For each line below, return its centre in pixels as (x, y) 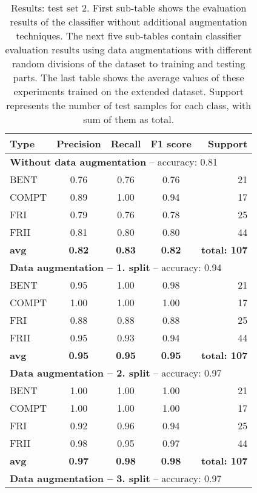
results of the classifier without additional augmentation (128, 22)
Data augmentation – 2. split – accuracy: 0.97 (116, 373)
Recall (126, 143)
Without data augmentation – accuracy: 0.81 (114, 162)
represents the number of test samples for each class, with (129, 105)
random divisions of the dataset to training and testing (128, 63)
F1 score (171, 143)
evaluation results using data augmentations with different (128, 49)
